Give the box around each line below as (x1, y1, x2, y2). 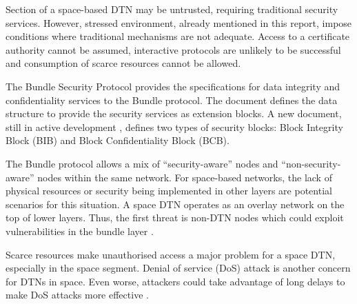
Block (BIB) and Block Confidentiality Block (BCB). (6, 133, 229, 148)
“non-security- (281, 156, 341, 170)
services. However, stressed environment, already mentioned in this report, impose (6, 15, 352, 30)
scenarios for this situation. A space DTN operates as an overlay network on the (6, 196, 345, 211)
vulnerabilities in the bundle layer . (6, 223, 154, 238)
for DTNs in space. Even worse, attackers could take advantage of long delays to (6, 274, 345, 288)
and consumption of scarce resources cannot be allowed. (6, 56, 241, 70)
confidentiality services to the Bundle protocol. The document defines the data (6, 92, 338, 107)
